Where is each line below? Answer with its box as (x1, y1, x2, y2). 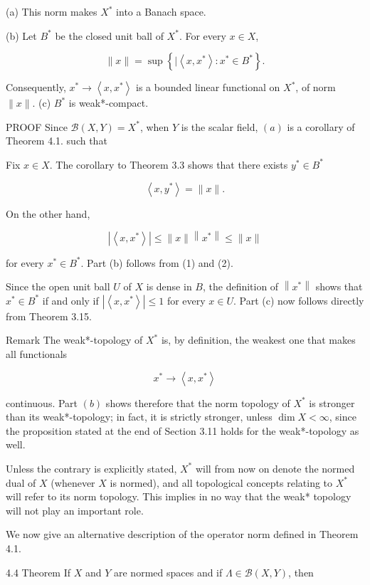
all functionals (6, 347, 68, 362)
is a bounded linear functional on (135, 80, 280, 95)
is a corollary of (287, 119, 355, 134)
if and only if (42, 292, 99, 307)
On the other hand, (6, 206, 90, 221)
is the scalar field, (181, 119, 258, 134)
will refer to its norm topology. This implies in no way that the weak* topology (6, 489, 351, 504)
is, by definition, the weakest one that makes (161, 332, 356, 347)
